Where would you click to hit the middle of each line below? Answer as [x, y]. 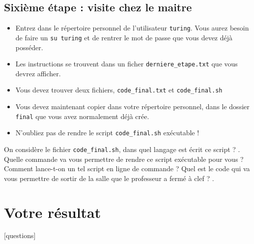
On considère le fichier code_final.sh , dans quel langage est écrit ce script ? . [122, 149]
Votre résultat [53, 212]
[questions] [20, 235]
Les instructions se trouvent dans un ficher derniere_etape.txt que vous [127, 64]
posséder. [29, 47]
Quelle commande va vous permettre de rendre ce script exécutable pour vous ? [124, 159]
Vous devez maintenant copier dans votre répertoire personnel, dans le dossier [132, 107]
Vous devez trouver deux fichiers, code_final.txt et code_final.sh [119, 90]
